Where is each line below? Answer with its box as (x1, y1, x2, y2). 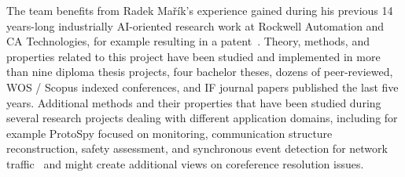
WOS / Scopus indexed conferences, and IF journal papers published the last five (6, 78, 399, 95)
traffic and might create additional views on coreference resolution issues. (6, 155, 364, 172)
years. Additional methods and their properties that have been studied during (6, 94, 381, 110)
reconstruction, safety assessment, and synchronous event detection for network (6, 140, 388, 157)
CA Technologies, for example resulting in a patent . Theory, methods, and (6, 33, 370, 49)
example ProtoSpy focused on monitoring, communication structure (6, 125, 333, 141)
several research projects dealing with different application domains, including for (6, 110, 398, 126)
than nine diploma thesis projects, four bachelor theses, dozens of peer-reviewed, (6, 63, 393, 80)
